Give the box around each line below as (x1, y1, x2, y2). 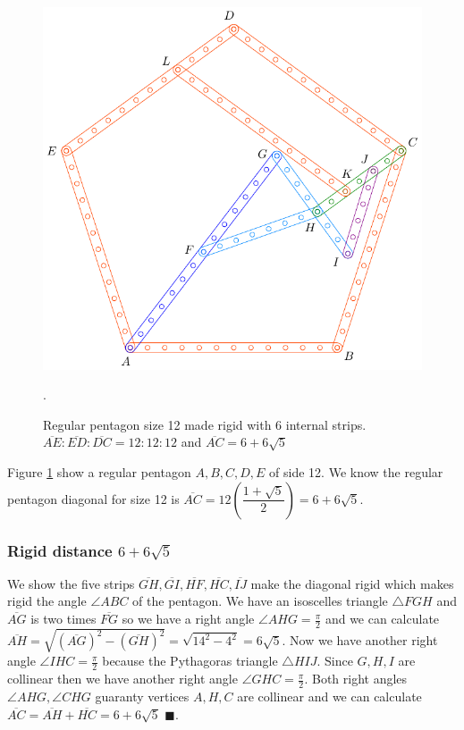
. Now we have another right (282, 631, 438, 650)
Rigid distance (7, 539, 113, 561)
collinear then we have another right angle (7, 669, 238, 688)
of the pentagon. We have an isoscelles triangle (132, 592, 388, 610)
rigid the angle (7, 592, 87, 610)
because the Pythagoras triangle (102, 651, 278, 670)
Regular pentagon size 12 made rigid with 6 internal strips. (43, 415, 367, 433)
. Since (316, 651, 353, 670)
